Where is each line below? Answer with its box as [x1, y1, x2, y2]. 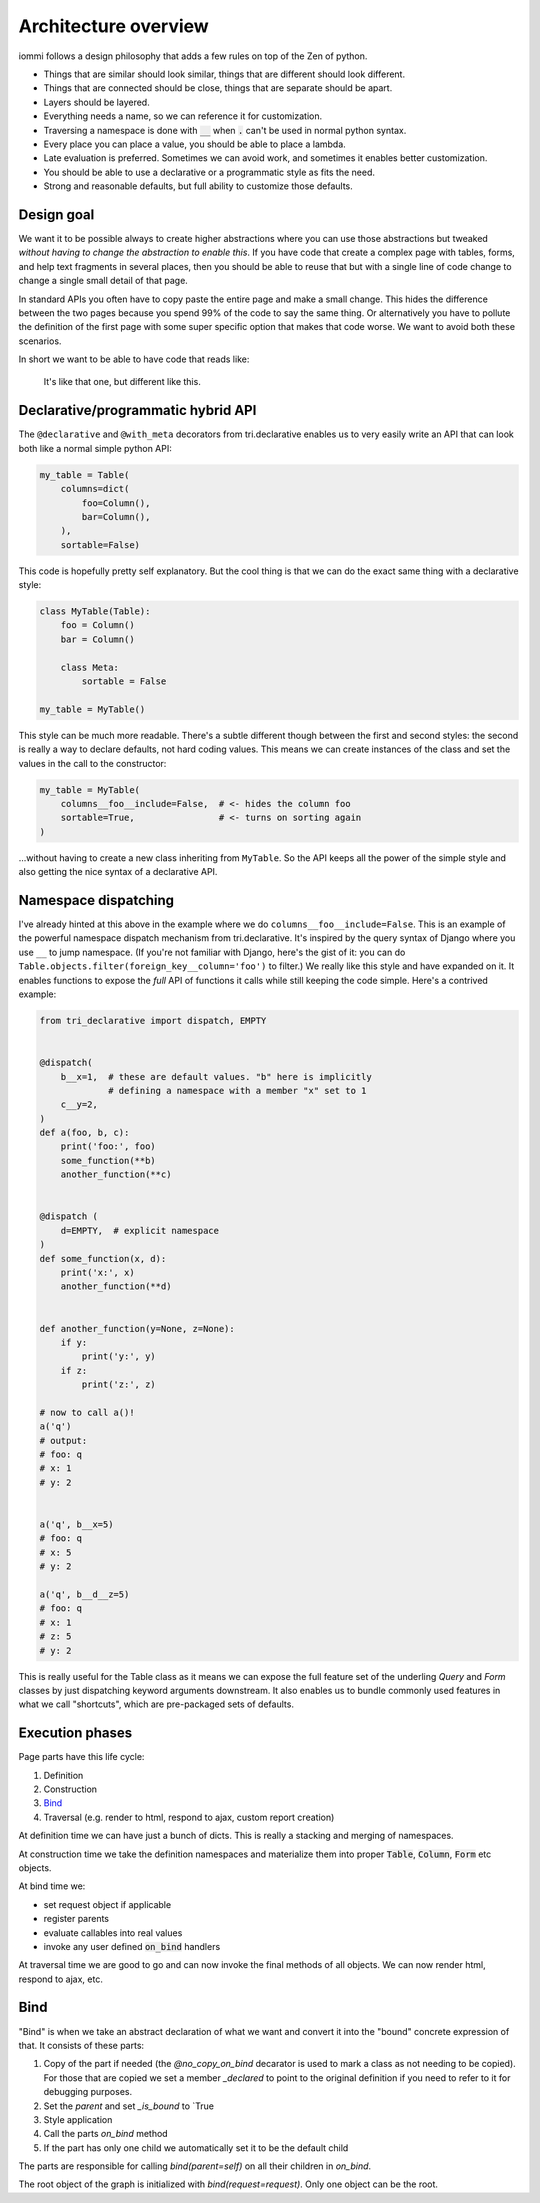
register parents [43, 1913, 110, 1925]
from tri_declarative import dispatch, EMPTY [39, 1015, 267, 1026]
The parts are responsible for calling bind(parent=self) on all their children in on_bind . [18, 2160, 372, 2172]
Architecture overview [18, 15, 209, 37]
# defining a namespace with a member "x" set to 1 [108, 1085, 367, 1096]
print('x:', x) [60, 1266, 135, 1278]
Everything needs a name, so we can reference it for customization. [43, 110, 323, 122]
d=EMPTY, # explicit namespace [60, 1225, 220, 1236]
